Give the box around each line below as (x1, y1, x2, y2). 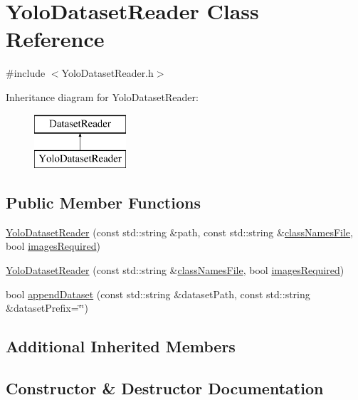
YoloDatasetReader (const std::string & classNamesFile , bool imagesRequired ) (6, 263, 344, 278)
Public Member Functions (6, 191, 201, 214)
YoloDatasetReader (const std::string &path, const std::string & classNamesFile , (6, 224, 353, 239)
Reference (6, 24, 105, 53)
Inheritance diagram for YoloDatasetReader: (6, 89, 199, 104)
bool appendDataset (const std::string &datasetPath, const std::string (6, 286, 310, 301)
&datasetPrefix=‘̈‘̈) (6, 300, 88, 315)
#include (6, 65, 46, 80)
